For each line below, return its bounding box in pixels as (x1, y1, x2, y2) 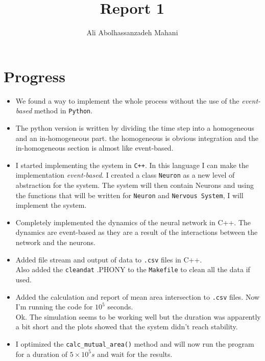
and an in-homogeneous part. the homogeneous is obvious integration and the (15, 132, 259, 143)
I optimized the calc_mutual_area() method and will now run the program (15, 338, 254, 349)
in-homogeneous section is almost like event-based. (15, 142, 174, 153)
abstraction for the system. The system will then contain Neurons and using (15, 180, 254, 190)
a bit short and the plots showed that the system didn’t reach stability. (15, 321, 238, 332)
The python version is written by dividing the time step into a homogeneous (15, 122, 254, 133)
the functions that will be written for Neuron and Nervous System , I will (15, 189, 244, 200)
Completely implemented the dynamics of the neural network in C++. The (15, 216, 251, 227)
